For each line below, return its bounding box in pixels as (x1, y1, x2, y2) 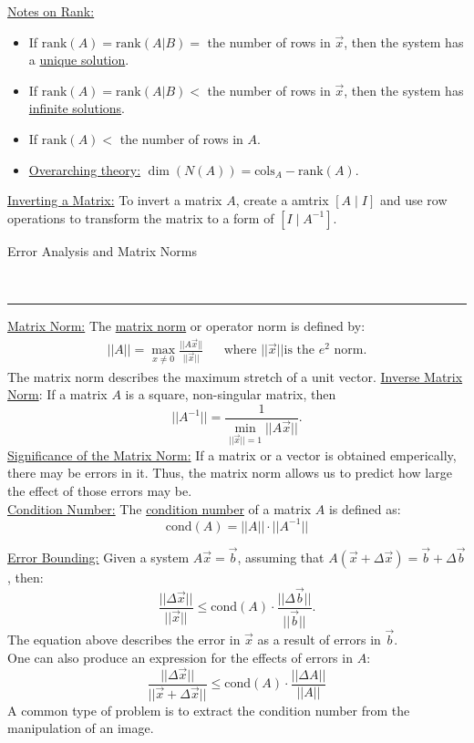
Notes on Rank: (7, 2, 95, 20)
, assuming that (237, 547, 325, 566)
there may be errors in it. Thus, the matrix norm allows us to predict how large (7, 463, 452, 482)
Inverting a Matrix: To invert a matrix (7, 191, 222, 210)
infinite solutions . (28, 98, 125, 118)
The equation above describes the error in (7, 630, 241, 649)
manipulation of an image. (7, 718, 154, 738)
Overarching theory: (28, 160, 141, 179)
